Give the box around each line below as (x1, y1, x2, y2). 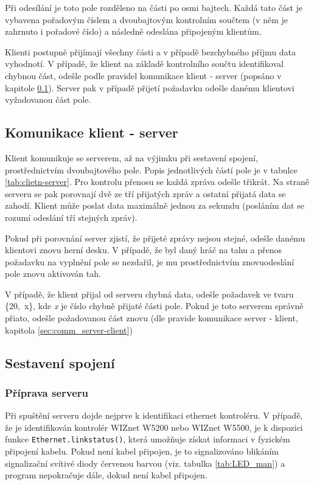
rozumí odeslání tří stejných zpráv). (5, 211, 138, 223)
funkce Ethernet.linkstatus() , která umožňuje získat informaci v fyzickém (5, 433, 290, 445)
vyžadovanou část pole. (5, 93, 91, 106)
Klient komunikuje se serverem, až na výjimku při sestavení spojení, (5, 151, 258, 164)
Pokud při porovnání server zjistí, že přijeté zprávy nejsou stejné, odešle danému (5, 231, 305, 244)
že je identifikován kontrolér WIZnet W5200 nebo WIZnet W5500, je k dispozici (5, 420, 303, 433)
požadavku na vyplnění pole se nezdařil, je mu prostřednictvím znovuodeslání (5, 255, 295, 268)
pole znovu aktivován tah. (5, 267, 101, 280)
